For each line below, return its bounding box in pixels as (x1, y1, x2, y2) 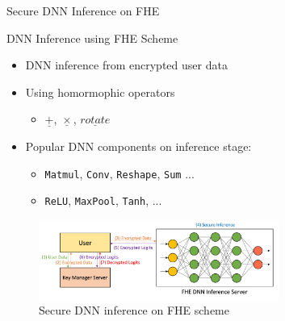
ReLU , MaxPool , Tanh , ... (44, 192, 162, 209)
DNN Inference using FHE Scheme (6, 29, 178, 46)
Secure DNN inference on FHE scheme (39, 302, 229, 319)
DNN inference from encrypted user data (25, 56, 228, 73)
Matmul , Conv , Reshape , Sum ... (44, 165, 195, 181)
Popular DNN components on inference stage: (25, 137, 252, 154)
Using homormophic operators (25, 83, 175, 100)
